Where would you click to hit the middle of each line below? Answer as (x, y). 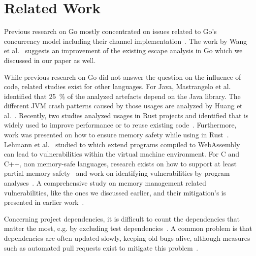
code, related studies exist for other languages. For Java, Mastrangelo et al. (117, 86)
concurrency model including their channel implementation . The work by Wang (126, 41)
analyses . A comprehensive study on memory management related (105, 183)
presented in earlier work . (44, 202)
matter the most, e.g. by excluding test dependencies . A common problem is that (128, 228)
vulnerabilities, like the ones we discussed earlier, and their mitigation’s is (115, 192)
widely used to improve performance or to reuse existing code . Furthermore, (120, 125)
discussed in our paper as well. (50, 60)
